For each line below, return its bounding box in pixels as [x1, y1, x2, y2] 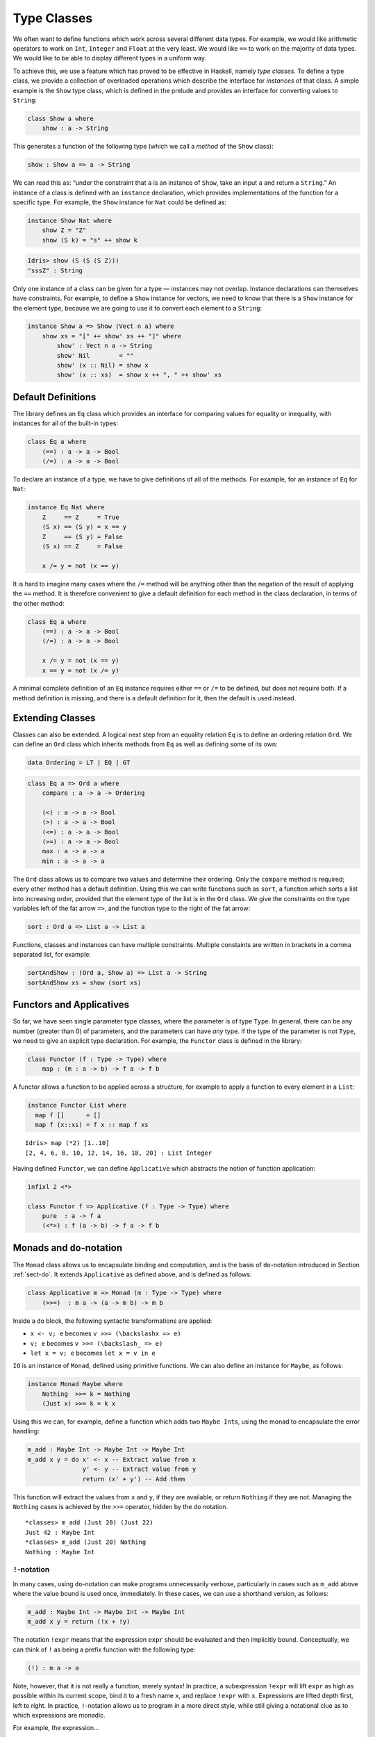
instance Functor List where [27, 1101, 127, 1110]
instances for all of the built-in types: [12, 419, 118, 427]
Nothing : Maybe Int [25, 1548, 95, 1556]
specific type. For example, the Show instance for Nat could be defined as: [12, 198, 227, 206]
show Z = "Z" [42, 227, 87, 234]
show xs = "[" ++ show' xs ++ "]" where [42, 332, 182, 340]
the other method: [12, 599, 65, 607]
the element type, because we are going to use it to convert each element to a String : [12, 304, 262, 312]
